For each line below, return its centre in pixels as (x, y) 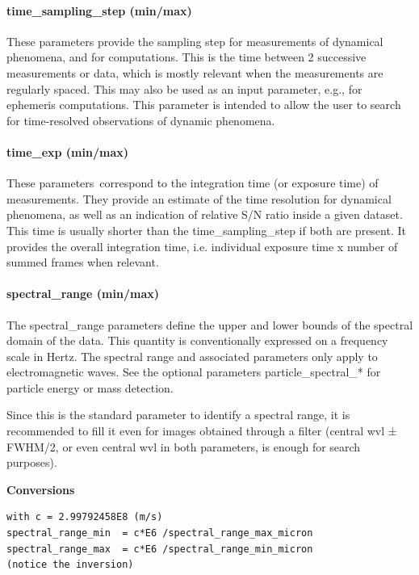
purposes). (32, 462)
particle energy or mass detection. (90, 387)
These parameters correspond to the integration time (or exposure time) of (193, 183)
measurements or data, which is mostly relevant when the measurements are (195, 72)
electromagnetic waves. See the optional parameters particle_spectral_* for (194, 372)
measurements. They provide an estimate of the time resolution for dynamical (199, 198)
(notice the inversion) (70, 565)
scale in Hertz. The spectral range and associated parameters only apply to (192, 356)
